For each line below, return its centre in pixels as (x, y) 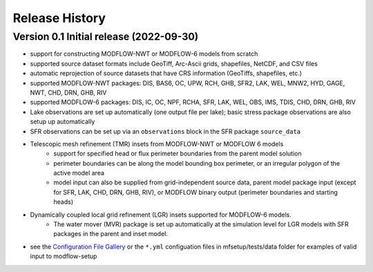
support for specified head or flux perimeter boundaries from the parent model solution (178, 154)
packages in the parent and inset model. (111, 234)
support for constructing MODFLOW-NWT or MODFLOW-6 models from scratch (144, 54)
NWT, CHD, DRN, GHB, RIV (68, 93)
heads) (64, 202)
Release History (59, 18)
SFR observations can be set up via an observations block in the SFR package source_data (165, 131)
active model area (79, 173)
